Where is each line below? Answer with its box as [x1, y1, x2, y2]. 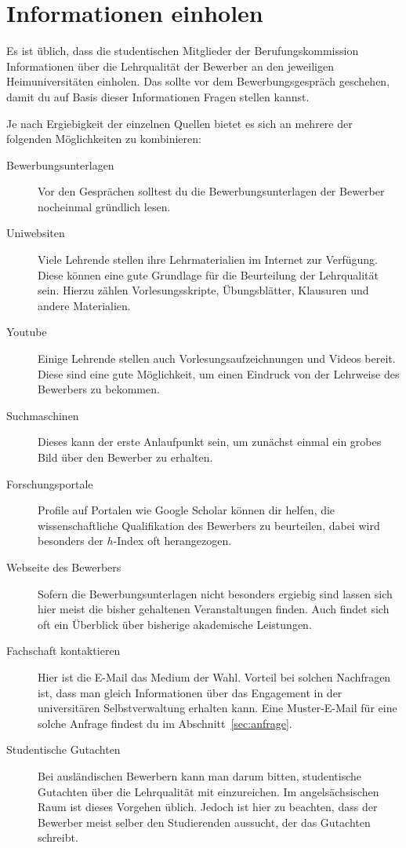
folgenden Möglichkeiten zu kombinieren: [6, 130, 201, 147]
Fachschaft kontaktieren [6, 642, 121, 659]
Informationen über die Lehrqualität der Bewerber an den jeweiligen [6, 57, 334, 74]
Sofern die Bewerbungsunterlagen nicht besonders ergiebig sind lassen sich [38, 585, 393, 601]
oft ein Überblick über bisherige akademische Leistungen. [38, 616, 312, 632]
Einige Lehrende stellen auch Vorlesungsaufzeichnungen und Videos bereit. [38, 350, 396, 367]
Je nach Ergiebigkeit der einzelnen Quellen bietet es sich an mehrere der [6, 115, 353, 131]
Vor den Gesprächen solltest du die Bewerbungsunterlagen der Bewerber [38, 183, 385, 199]
